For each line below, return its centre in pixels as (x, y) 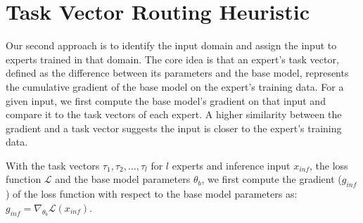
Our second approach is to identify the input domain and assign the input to (171, 45)
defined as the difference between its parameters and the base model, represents (177, 73)
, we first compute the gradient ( (272, 179)
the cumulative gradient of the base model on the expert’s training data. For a (175, 86)
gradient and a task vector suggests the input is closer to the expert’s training (174, 128)
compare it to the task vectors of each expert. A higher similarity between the (174, 114)
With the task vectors (53, 165)
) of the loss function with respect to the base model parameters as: (152, 194)
